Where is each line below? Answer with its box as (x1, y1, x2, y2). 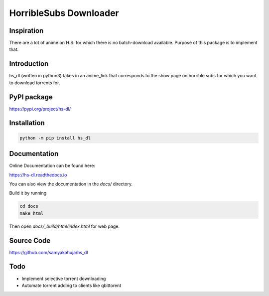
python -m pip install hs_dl (19, 135, 91, 141)
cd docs (19, 203, 38, 209)
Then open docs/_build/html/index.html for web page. (9, 223, 120, 229)
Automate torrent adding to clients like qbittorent (21, 282, 122, 289)
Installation (9, 119, 45, 127)
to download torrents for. (9, 80, 60, 86)
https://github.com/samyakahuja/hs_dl (9, 249, 88, 255)
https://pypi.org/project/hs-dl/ (9, 106, 71, 112)
